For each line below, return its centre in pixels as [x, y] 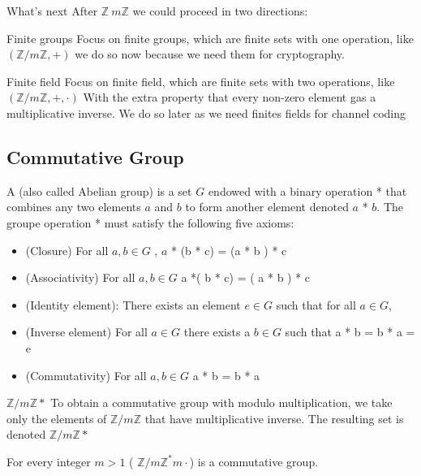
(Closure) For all [67, 250]
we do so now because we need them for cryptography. [210, 54]
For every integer [49, 461]
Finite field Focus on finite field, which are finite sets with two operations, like [201, 81]
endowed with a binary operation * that [307, 190]
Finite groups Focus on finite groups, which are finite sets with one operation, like [210, 38]
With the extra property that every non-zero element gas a [230, 97]
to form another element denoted [267, 207]
